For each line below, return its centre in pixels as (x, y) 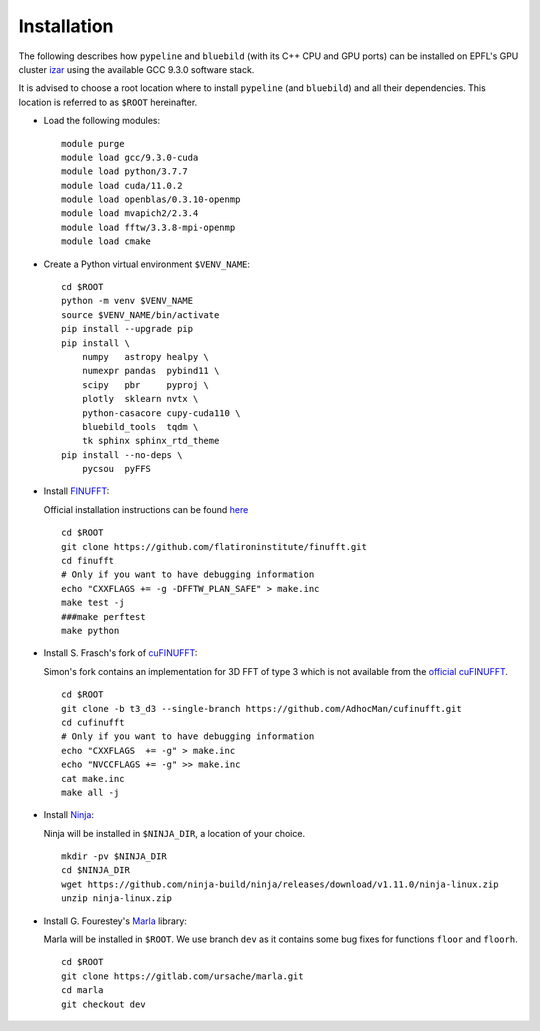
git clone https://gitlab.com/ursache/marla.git (182, 976)
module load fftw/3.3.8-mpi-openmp (148, 227)
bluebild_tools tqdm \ (140, 426)
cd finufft (88, 561)
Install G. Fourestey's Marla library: (115, 921)
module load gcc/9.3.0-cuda (130, 157)
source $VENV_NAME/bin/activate (140, 314)
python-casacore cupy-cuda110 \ (161, 413)
